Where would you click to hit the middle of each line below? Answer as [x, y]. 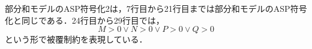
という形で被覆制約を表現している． [76, 39]
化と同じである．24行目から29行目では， [85, 20]
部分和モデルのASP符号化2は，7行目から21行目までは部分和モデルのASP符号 [156, 8]
